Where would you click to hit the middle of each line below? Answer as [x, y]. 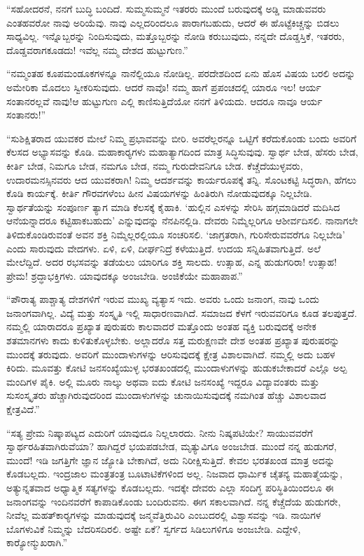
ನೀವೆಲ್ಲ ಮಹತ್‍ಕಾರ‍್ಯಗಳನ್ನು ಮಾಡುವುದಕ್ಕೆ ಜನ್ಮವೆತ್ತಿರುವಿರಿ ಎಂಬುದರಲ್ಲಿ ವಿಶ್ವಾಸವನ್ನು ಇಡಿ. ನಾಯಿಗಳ [164, 515]
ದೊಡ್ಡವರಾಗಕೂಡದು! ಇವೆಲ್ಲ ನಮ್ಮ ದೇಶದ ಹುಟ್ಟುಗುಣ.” [97, 49]
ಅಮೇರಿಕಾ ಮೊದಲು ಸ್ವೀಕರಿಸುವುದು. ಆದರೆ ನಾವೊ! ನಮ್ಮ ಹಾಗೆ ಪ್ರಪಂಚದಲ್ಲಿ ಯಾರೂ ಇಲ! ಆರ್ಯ [164, 87]
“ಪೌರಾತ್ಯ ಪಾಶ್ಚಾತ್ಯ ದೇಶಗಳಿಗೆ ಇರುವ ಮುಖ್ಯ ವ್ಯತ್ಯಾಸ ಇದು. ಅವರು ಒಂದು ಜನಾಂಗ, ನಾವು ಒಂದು [163, 299]
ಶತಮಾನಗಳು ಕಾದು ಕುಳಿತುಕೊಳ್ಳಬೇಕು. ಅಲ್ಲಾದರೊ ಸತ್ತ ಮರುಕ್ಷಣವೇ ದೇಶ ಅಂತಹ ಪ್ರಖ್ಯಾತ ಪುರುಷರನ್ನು [173, 340]
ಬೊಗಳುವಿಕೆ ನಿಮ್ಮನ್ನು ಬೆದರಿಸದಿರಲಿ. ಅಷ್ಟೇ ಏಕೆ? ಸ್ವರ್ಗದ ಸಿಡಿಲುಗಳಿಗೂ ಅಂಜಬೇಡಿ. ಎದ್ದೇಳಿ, [154, 528]
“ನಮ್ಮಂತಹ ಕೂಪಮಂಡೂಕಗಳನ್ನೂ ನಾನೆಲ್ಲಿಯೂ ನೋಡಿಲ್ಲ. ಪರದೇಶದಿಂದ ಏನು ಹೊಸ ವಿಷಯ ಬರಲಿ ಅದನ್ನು [181, 73]
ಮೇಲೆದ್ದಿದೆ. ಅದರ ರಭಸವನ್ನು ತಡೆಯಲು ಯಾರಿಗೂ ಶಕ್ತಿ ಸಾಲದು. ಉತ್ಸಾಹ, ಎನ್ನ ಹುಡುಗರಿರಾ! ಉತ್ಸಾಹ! [172, 262]
